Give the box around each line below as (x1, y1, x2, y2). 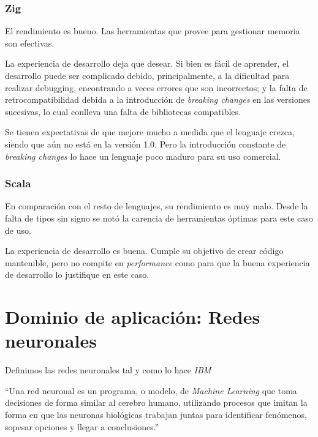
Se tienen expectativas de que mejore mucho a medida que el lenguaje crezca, (5, 125, 295, 138)
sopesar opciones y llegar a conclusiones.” (5, 420, 159, 433)
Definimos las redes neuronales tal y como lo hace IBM (5, 364, 211, 376)
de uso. (5, 223, 31, 236)
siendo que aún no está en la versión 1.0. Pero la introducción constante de (5, 137, 286, 150)
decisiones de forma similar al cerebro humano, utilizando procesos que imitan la (5, 396, 308, 409)
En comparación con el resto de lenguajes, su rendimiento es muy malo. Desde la (5, 200, 308, 212)
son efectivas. (5, 36, 55, 49)
